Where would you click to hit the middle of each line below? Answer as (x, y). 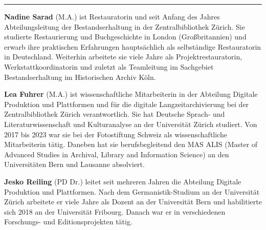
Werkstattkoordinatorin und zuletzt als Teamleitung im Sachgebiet (109, 66)
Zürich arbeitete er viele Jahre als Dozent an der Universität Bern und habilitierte (133, 202)
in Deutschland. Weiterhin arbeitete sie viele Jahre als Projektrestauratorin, (123, 57)
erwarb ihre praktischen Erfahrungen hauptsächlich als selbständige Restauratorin (133, 46)
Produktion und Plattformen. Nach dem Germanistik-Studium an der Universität (132, 191)
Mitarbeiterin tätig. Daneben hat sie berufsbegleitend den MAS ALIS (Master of (131, 144)
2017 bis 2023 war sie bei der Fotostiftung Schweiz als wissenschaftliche (116, 134)
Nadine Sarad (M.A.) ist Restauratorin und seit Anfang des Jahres (112, 16)
